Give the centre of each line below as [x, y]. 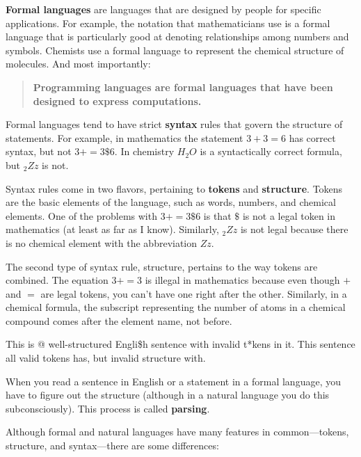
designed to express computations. [117, 101]
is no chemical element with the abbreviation [102, 242]
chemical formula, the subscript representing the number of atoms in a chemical [176, 307]
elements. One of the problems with [81, 215]
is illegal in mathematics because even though [242, 280]
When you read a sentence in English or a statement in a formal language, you [173, 381]
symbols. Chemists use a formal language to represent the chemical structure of [175, 50]
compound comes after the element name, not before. [119, 320]
